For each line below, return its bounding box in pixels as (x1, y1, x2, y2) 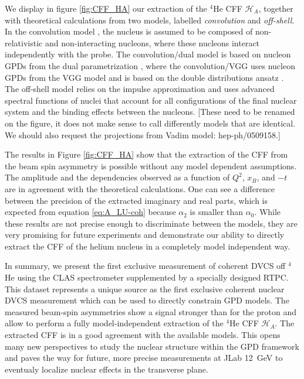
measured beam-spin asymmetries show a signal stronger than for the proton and (5, 305, 296, 317)
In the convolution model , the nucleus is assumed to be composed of (5, 25, 253, 37)
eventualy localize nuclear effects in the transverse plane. (5, 363, 208, 375)
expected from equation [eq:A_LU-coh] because (5, 206, 176, 218)
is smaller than (190, 206, 243, 218)
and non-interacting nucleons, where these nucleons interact (45, 36, 260, 49)
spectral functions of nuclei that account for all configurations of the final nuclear (5, 94, 297, 106)
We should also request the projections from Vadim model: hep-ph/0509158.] (5, 128, 281, 141)
